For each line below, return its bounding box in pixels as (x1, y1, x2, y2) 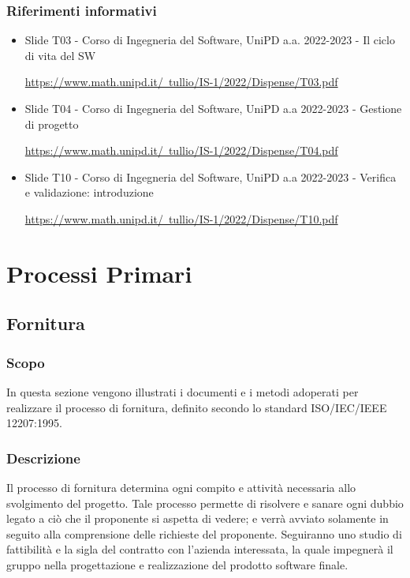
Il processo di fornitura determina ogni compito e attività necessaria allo (6, 479, 356, 495)
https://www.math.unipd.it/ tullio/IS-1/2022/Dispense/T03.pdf (24, 73, 338, 90)
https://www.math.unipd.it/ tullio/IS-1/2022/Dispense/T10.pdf (24, 210, 338, 227)
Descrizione (6, 448, 80, 467)
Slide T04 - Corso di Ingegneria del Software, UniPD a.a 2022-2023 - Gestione (24, 100, 402, 116)
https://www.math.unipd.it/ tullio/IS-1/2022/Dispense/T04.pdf (24, 142, 338, 159)
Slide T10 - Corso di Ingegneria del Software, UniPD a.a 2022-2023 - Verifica (24, 168, 397, 185)
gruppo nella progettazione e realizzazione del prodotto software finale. (6, 556, 348, 572)
